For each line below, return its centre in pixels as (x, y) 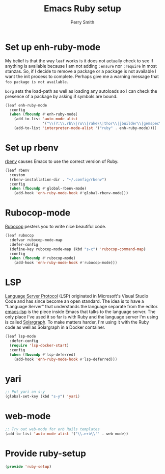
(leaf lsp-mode (21, 337)
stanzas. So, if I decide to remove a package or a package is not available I (81, 71)
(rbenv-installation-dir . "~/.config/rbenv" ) (58, 180)
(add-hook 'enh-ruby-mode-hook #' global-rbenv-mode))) (71, 193)
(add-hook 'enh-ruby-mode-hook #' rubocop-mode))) (66, 263)
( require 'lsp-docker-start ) (39, 345)
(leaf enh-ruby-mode (26, 105)
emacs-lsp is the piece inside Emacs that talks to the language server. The (80, 312)
